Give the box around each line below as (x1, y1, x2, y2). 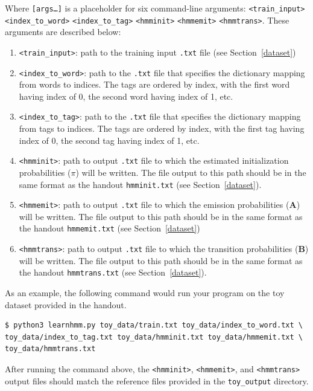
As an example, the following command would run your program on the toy (5, 286, 285, 299)
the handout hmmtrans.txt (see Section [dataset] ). (19, 266, 207, 279)
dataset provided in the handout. (5, 298, 127, 311)
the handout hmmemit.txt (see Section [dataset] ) (19, 222, 200, 234)
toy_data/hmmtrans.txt (5, 344, 96, 354)
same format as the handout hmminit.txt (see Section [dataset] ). (19, 178, 262, 190)
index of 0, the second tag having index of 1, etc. (19, 134, 200, 146)
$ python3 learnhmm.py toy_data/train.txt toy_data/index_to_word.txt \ (5, 321, 303, 330)
